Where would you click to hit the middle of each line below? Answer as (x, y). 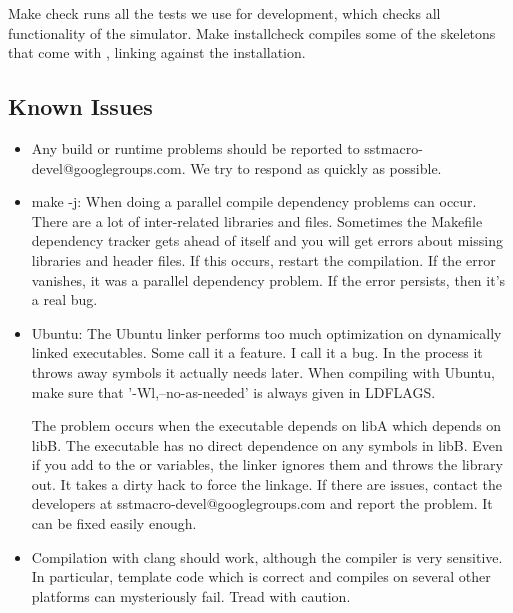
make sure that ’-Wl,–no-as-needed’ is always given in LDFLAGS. (233, 391)
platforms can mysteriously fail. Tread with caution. (191, 595)
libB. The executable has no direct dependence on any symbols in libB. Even (267, 444)
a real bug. (64, 299)
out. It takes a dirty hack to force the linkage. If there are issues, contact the (266, 483)
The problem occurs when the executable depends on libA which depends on (266, 425)
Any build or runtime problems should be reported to (195, 147)
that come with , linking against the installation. (157, 52)
